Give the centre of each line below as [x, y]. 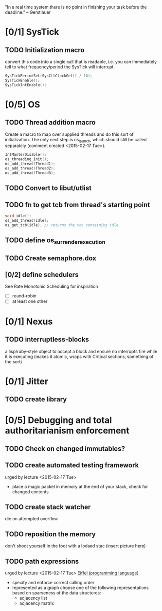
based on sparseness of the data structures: [56, 592]
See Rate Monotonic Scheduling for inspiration [52, 286]
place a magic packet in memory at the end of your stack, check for [80, 486]
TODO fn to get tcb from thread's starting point [78, 205]
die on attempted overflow [32, 519]
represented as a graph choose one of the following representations [81, 588]
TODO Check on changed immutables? [65, 449]
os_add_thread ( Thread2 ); [30, 169]
